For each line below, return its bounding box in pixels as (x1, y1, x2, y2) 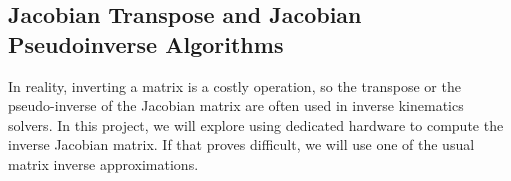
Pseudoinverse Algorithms (8, 28, 284, 59)
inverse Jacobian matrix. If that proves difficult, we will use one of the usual (8, 134, 475, 155)
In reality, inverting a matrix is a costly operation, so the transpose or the (8, 75, 461, 96)
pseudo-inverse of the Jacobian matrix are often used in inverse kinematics (8, 95, 464, 116)
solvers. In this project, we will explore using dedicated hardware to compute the (8, 114, 504, 135)
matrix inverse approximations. (8, 153, 199, 174)
